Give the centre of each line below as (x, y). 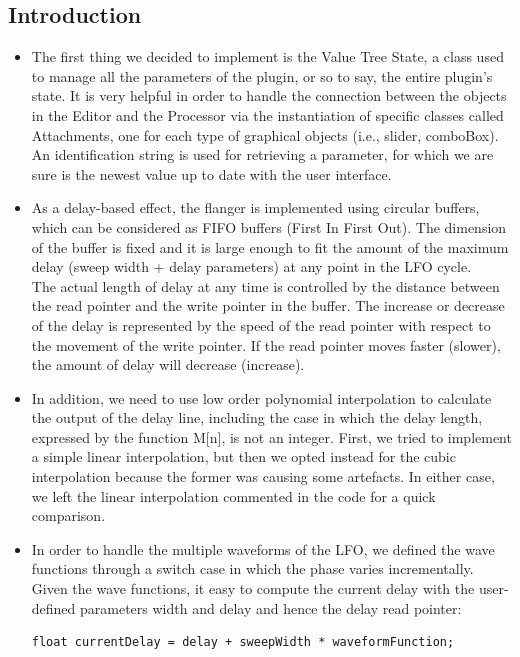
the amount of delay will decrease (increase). (168, 364)
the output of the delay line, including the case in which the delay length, (257, 417)
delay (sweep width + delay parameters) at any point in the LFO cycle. (251, 266)
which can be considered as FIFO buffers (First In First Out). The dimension (269, 226)
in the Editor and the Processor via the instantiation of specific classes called (267, 114)
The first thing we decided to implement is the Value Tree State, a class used (267, 56)
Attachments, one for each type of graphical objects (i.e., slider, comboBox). (265, 134)
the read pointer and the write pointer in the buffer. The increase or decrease (268, 305)
